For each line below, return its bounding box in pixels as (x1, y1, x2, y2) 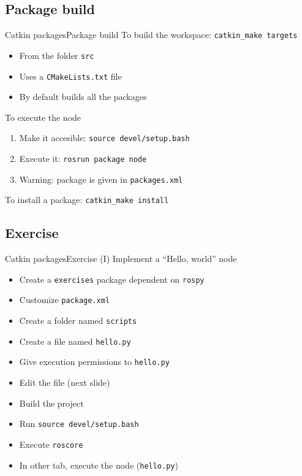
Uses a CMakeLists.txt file (19, 69, 122, 82)
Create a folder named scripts (19, 314, 137, 327)
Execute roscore (19, 437, 83, 450)
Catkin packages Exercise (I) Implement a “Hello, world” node (5, 252, 237, 265)
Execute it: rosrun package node (19, 152, 147, 165)
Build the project (19, 396, 84, 409)
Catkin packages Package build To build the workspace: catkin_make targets (5, 28, 298, 41)
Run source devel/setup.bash (19, 417, 139, 430)
